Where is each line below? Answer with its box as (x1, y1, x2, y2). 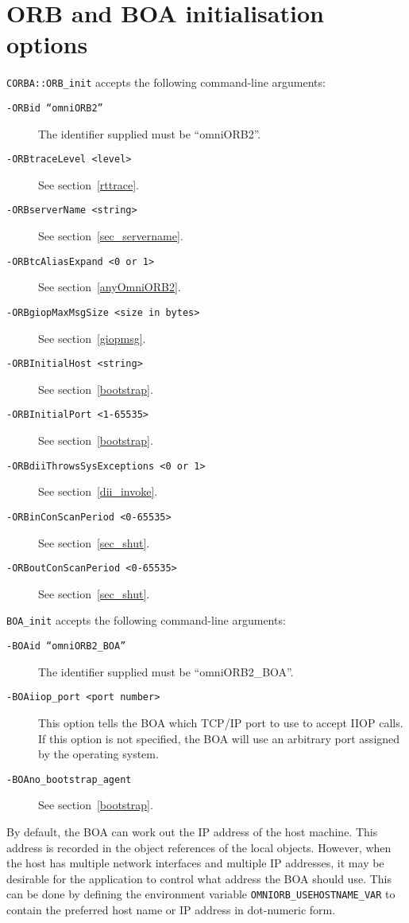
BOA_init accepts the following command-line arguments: (6, 612, 286, 629)
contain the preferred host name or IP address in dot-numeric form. (6, 902, 336, 918)
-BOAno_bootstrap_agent (6, 773, 132, 785)
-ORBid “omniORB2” (6, 102, 103, 114)
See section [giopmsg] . (38, 329, 146, 346)
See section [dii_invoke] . (38, 483, 158, 500)
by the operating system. (38, 746, 159, 762)
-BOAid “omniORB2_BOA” (6, 641, 126, 652)
